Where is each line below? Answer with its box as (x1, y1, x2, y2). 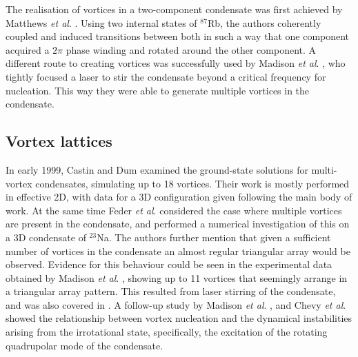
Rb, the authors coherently (207, 15, 321, 30)
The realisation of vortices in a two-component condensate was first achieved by (6, 2, 343, 16)
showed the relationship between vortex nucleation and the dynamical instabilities (6, 311, 352, 325)
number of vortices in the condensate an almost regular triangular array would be (6, 243, 350, 258)
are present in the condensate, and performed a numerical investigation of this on (6, 216, 350, 231)
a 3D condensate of (6, 229, 86, 244)
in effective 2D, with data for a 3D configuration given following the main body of (6, 190, 352, 204)
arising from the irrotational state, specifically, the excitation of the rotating (6, 325, 328, 339)
